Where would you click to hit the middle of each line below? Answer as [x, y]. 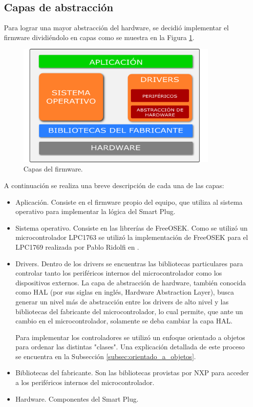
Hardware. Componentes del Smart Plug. [77, 398]
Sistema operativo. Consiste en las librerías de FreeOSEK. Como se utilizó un [131, 227]
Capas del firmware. [53, 169]
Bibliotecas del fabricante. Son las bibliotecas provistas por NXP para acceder [132, 373]
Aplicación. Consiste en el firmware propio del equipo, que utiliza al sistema [129, 202]
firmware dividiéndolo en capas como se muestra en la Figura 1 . [99, 37]
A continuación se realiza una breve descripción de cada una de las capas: [114, 185]
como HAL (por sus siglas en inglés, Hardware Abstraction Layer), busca [125, 292]
